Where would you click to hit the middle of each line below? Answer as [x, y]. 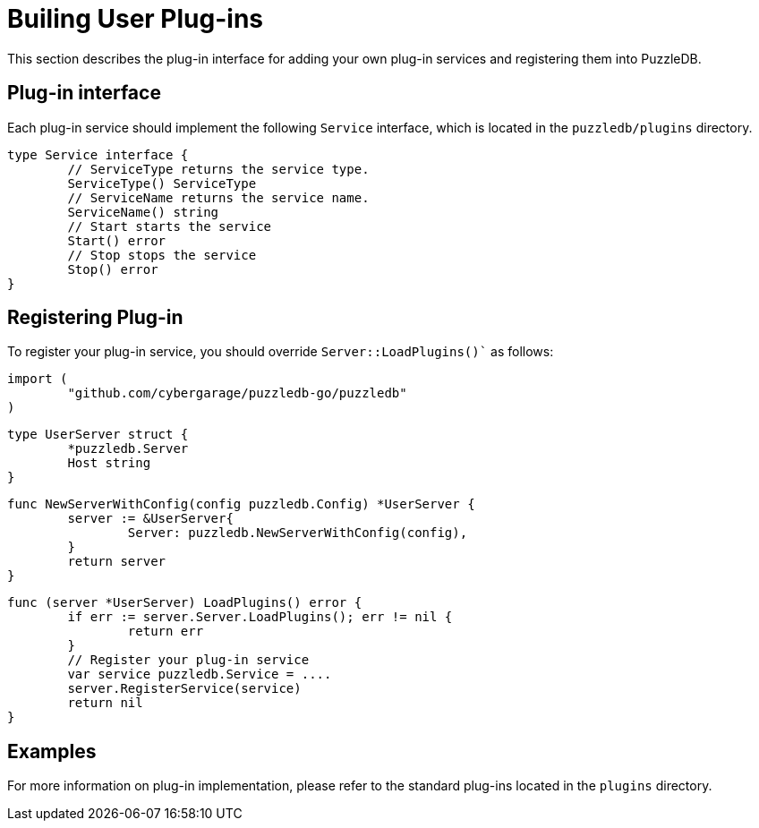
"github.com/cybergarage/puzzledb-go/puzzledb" [237, 393]
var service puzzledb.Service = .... [200, 674]
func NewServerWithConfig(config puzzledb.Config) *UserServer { [241, 504]
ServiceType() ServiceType [162, 183]
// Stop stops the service [162, 255]
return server [117, 562]
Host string [109, 463]
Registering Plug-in [95, 318]
